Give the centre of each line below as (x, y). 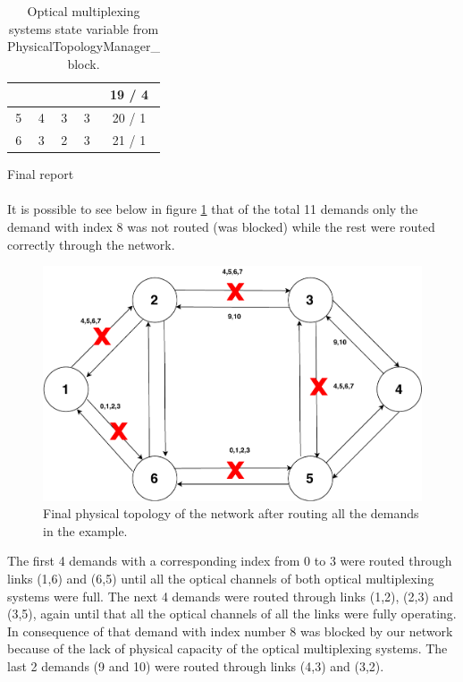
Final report (41, 174)
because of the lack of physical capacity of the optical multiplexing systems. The (227, 648)
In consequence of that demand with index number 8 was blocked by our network (230, 631)
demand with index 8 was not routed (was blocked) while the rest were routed (221, 226)
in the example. (85, 530)
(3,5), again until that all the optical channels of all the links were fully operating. (232, 614)
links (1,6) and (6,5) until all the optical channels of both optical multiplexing (221, 578)
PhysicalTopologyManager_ (84, 46)
